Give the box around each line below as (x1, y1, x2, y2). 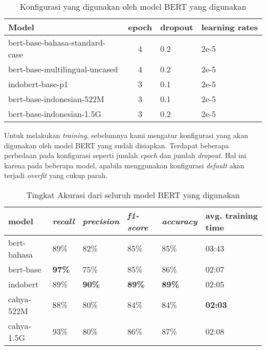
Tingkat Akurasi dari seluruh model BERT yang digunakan (26, 188, 240, 201)
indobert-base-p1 (8, 78, 69, 90)
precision (82, 215, 120, 227)
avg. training (205, 209, 258, 221)
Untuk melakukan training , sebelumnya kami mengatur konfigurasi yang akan (4, 130, 249, 140)
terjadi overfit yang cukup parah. (4, 170, 107, 181)
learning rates (201, 21, 258, 33)
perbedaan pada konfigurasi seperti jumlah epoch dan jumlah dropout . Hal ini (4, 150, 247, 161)
